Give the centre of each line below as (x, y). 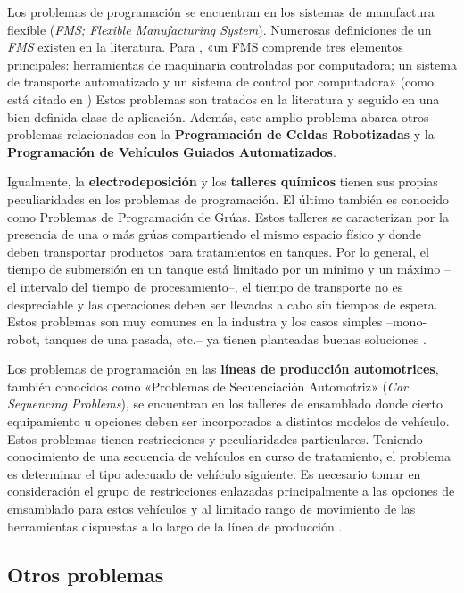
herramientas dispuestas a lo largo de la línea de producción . (175, 526)
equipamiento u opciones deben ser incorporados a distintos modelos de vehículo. (228, 421)
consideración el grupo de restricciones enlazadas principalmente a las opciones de (231, 491)
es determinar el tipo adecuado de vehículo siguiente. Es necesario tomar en (214, 473)
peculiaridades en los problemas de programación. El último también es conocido (228, 198)
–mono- (406, 321)
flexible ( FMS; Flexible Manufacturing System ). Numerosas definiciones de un (220, 29)
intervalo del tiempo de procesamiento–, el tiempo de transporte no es (211, 286)
